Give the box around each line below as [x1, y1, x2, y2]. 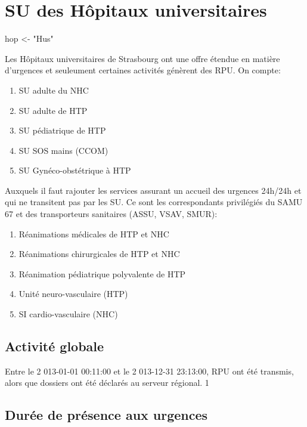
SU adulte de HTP [18, 104, 88, 116]
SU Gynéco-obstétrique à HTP [18, 164, 131, 177]
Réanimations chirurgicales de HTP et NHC [18, 247, 180, 260]
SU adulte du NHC [18, 83, 89, 96]
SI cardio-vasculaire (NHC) [18, 308, 118, 320]
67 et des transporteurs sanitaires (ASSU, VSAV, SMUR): [5, 208, 218, 220]
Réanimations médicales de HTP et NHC [18, 227, 169, 240]
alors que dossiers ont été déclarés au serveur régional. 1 [5, 376, 209, 389]
